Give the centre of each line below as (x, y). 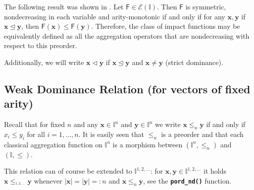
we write (168, 124)
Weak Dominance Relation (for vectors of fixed (127, 89)
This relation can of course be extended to (68, 171)
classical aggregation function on (53, 144)
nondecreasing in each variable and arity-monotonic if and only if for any (115, 16)
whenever (48, 180)
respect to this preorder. (41, 45)
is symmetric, (206, 6)
